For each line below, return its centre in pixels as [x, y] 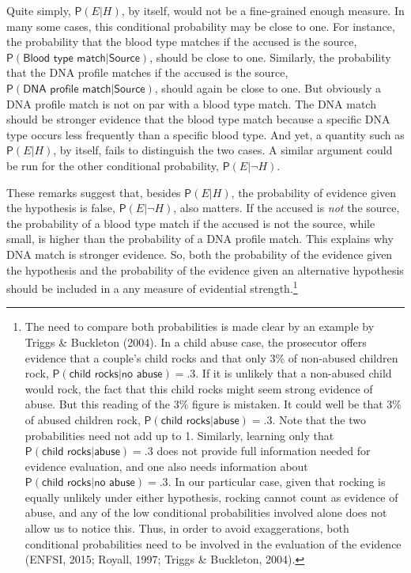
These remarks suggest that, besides [94, 192]
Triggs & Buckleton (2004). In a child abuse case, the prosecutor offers [196, 342]
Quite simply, [39, 10]
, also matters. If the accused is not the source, [287, 208]
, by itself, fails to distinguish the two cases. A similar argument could [223, 150]
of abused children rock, [83, 419]
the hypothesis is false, [61, 208]
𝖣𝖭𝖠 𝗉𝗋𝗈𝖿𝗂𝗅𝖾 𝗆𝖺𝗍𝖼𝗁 [67, 89]
